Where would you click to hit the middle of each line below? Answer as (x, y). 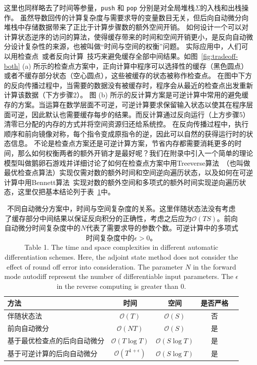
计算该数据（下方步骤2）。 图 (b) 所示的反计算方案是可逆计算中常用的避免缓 (126, 95)
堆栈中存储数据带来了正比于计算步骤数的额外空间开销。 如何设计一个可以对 (126, 27)
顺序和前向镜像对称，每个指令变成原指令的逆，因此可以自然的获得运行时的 (125, 133)
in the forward (214, 266)
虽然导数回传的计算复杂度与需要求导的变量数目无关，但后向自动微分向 (134, 17)
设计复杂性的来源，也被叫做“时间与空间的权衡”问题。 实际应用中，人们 (126, 46)
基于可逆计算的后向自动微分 (52, 353)
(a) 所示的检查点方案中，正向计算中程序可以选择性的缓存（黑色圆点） (135, 66)
